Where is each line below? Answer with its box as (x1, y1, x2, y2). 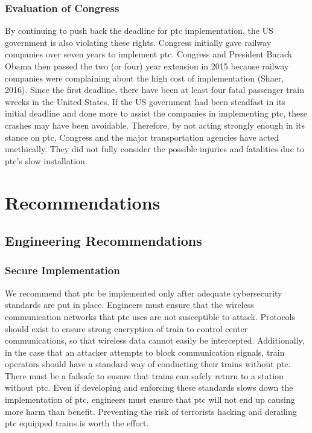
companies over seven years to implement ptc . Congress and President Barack (5, 48, 293, 60)
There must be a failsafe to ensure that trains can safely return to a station (5, 369, 284, 382)
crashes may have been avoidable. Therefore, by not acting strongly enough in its (5, 118, 305, 131)
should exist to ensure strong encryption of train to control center (5, 322, 248, 335)
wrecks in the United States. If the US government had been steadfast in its (5, 95, 285, 107)
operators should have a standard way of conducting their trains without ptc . (5, 358, 291, 370)
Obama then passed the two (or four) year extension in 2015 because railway (5, 60, 289, 72)
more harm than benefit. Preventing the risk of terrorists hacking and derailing (5, 405, 297, 417)
